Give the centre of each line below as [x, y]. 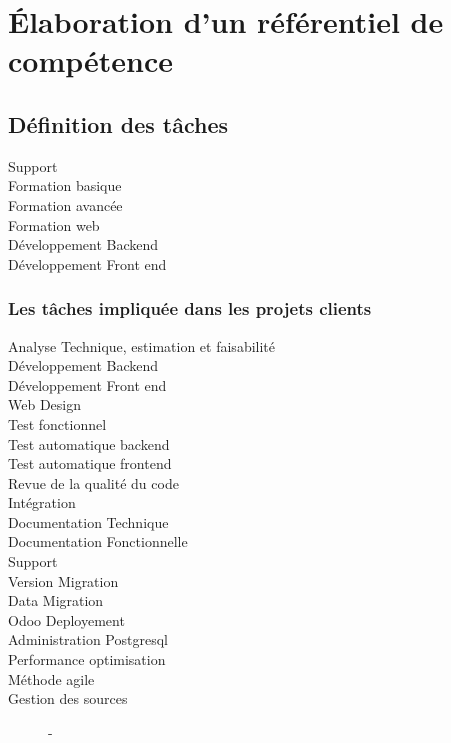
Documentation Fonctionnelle [98, 541]
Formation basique [65, 185]
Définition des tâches [118, 123]
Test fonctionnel [57, 423]
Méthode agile [51, 678]
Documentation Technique [88, 521]
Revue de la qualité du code [93, 482]
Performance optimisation [87, 659]
